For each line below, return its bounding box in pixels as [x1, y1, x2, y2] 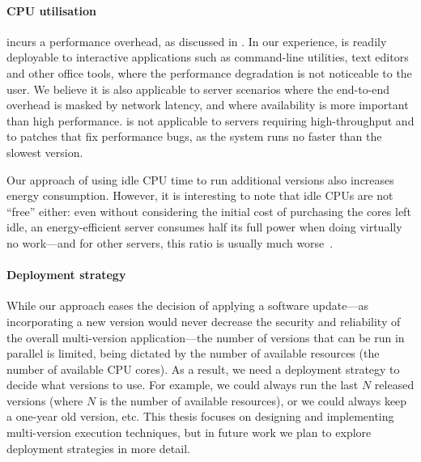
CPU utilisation [6, 2, 96, 19]
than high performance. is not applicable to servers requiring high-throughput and [6, 112, 415, 129]
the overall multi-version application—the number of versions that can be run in [6, 328, 405, 345]
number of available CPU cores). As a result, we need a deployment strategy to [6, 360, 400, 377]
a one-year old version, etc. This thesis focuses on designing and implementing [6, 408, 394, 425]
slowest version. [6, 143, 83, 160]
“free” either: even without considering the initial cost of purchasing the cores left [6, 202, 411, 219]
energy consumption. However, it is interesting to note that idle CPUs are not [6, 187, 393, 204]
